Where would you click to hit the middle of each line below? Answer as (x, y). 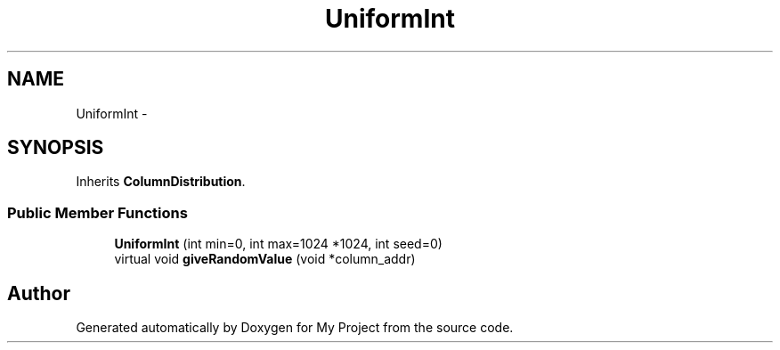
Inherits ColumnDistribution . (161, 182)
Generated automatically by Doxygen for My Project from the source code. (295, 328)
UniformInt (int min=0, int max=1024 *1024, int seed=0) (278, 244)
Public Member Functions (97, 212)
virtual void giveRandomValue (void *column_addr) (265, 259)
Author (39, 293)
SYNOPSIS (56, 148)
